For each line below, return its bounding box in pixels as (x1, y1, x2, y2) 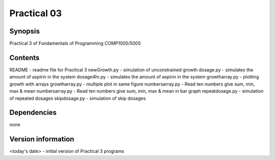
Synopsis (9, 27, 40, 35)
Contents (9, 53, 40, 62)
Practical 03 (9, 8, 62, 19)
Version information (9, 135, 74, 144)
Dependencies (9, 108, 57, 117)
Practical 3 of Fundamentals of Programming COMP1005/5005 (9, 41, 141, 47)
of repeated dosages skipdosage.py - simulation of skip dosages (9, 95, 146, 101)
